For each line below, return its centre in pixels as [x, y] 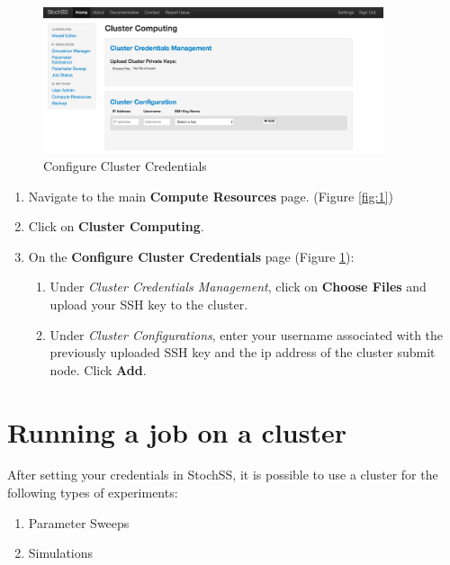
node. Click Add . [98, 369]
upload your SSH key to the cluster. [149, 304]
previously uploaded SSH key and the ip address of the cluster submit [243, 352]
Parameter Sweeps [79, 522]
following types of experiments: [93, 493]
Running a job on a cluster [177, 431]
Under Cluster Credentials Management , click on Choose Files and [238, 287]
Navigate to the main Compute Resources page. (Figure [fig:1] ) [211, 196]
